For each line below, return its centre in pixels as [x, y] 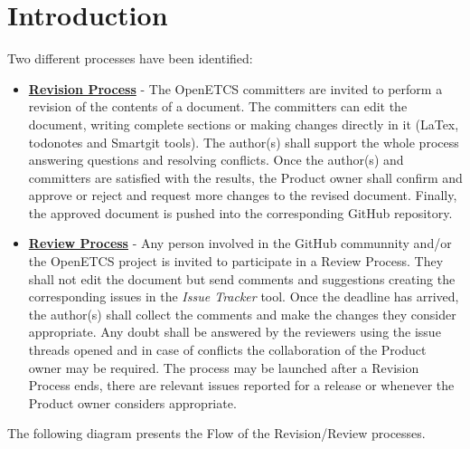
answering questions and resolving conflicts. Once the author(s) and [216, 160]
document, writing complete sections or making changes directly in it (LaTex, [244, 124]
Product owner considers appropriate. [132, 402]
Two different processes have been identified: [130, 58]
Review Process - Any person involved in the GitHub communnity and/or [240, 243]
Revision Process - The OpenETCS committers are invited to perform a [235, 88]
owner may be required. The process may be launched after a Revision [224, 367]
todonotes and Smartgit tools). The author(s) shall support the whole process [244, 142]
